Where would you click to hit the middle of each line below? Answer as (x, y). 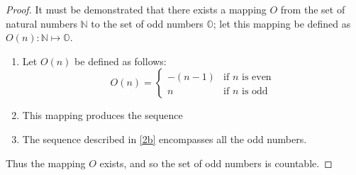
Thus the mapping (46, 163)
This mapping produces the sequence (102, 115)
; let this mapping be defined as (282, 23)
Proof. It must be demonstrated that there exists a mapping (136, 9)
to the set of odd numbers (147, 23)
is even (256, 78)
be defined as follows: (121, 61)
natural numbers (41, 23)
